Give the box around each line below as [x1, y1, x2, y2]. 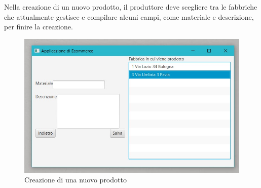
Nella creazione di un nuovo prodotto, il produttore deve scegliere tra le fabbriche [4, 2, 257, 12]
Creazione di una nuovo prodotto [24, 174, 127, 185]
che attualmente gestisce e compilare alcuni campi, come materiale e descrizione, [4, 11, 254, 22]
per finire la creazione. [4, 21, 73, 32]
